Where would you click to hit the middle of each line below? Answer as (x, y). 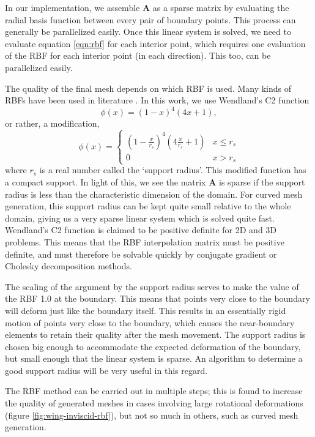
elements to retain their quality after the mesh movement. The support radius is (155, 334)
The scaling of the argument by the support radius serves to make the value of (152, 286)
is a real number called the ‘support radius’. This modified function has (173, 170)
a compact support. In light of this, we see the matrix (106, 181)
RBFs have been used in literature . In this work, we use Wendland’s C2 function (157, 100)
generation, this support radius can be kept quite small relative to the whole (148, 206)
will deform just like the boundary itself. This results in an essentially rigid (146, 310)
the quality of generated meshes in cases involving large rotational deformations (154, 403)
